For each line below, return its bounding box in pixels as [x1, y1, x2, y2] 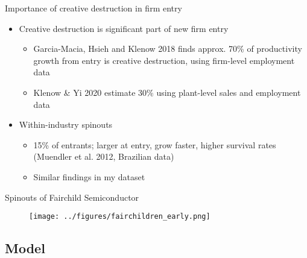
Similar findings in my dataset [33, 170, 145, 183]
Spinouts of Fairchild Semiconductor [5, 190, 139, 203]
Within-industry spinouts [19, 118, 113, 131]
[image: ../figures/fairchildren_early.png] [29, 212, 210, 221]
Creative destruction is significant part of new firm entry [19, 22, 229, 34]
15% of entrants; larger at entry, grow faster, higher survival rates [33, 138, 276, 151]
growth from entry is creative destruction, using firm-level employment [33, 54, 295, 66]
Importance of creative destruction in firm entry [5, 2, 182, 14]
